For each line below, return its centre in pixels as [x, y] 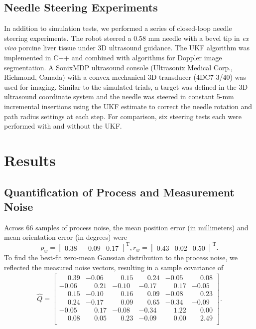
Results [30, 160]
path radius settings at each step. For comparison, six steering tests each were [123, 116]
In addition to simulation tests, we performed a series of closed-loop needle [118, 28]
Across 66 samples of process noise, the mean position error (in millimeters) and [126, 227]
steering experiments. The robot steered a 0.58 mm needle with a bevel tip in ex [127, 38]
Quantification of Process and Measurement [119, 192]
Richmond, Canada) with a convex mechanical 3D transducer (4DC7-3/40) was [125, 77]
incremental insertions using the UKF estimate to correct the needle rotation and [128, 106]
